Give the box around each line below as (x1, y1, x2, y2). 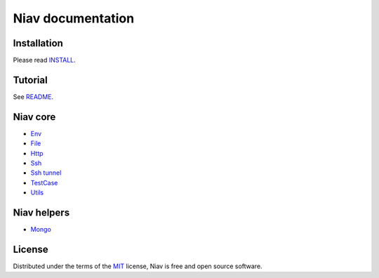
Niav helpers (13, 207, 70, 219)
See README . (13, 92, 54, 101)
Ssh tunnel (30, 168, 62, 177)
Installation (13, 37, 63, 49)
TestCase (30, 178, 58, 187)
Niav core (13, 111, 56, 123)
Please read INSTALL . (13, 56, 77, 65)
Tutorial (13, 74, 48, 86)
